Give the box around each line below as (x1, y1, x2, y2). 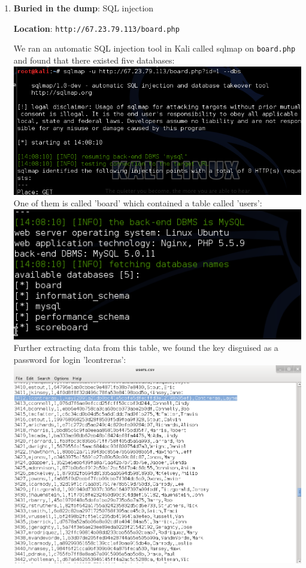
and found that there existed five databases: (13, 53, 175, 66)
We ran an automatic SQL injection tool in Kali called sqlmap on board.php (13, 42, 296, 55)
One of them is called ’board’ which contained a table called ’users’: (13, 197, 262, 209)
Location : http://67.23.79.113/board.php (13, 22, 180, 34)
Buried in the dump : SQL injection (13, 2, 154, 14)
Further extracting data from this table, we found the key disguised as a (13, 341, 278, 354)
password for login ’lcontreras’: (13, 353, 126, 365)
